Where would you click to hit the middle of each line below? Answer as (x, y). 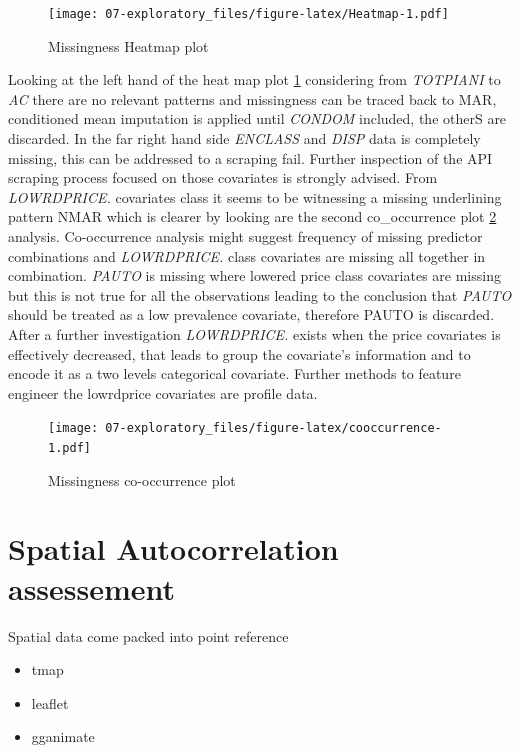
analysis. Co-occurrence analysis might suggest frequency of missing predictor (245, 236)
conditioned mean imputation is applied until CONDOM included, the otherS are (257, 118)
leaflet (50, 702)
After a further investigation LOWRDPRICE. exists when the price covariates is (254, 333)
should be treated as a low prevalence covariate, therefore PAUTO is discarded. (251, 314)
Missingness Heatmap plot (128, 45)
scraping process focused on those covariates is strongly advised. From (223, 177)
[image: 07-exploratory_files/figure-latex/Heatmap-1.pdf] (248, 14)
